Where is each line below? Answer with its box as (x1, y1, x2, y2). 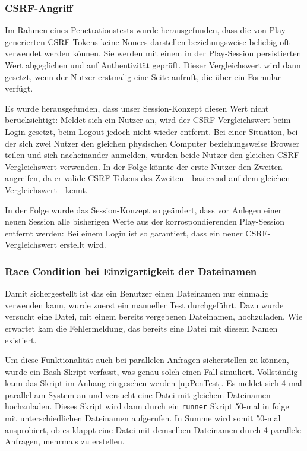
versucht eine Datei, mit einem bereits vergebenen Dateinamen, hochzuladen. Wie (5, 310, 303, 323)
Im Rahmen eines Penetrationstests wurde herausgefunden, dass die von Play (5, 24, 286, 36)
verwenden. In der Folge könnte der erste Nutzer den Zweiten (59, 160, 283, 172)
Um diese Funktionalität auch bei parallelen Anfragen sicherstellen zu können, (5, 354, 289, 366)
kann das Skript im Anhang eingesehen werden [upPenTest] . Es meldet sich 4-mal (5, 377, 302, 389)
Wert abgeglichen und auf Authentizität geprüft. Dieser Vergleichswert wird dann (5, 59, 301, 71)
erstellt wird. (59, 238, 106, 251)
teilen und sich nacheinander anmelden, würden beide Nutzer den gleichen (5, 149, 275, 161)
